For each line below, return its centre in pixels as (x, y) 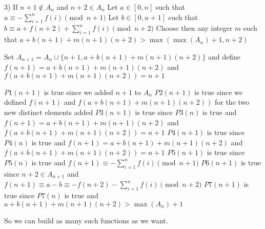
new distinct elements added (49, 112)
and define (225, 56)
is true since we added (78, 92)
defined (15, 102)
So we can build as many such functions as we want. (86, 220)
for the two (232, 102)
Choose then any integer (194, 28)
